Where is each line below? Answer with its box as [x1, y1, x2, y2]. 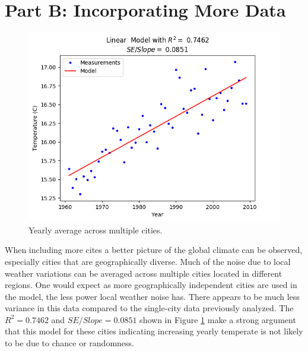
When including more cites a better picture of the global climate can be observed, [5, 244, 303, 256]
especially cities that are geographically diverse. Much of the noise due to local [5, 255, 291, 267]
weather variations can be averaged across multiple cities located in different [5, 267, 282, 279]
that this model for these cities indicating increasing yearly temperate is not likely [5, 325, 303, 337]
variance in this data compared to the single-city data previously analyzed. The [5, 302, 294, 314]
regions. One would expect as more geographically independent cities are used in [5, 279, 297, 291]
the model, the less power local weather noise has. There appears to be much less [5, 290, 300, 302]
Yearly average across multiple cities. [28, 223, 163, 236]
